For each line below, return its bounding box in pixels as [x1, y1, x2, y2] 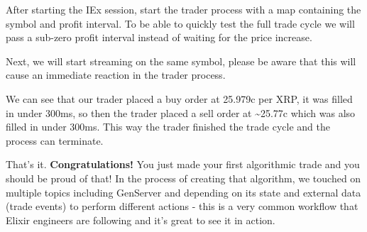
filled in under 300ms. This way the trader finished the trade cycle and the [6, 119, 330, 134]
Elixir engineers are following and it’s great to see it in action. [6, 212, 275, 227]
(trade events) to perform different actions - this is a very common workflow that [6, 199, 358, 214]
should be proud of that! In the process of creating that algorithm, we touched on [6, 170, 361, 185]
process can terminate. [6, 133, 104, 148]
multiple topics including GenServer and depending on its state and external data [6, 184, 361, 199]
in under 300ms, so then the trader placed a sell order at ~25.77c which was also [6, 105, 356, 120]
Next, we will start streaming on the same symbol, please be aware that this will [6, 53, 356, 68]
